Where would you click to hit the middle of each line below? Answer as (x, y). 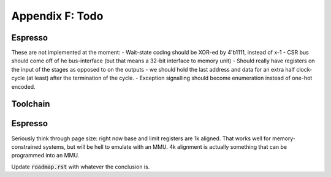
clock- (304, 69)
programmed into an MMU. (45, 156)
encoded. (24, 86)
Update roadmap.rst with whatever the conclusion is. (81, 167)
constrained (27, 146)
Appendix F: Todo (57, 16)
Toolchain (31, 104)
